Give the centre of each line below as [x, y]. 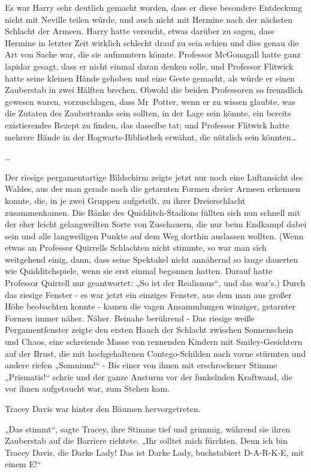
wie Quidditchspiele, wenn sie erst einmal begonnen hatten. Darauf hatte [139, 271]
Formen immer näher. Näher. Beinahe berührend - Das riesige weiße [130, 318]
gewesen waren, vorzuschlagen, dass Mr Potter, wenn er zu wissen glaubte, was [150, 101]
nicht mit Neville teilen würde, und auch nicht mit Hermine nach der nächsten [149, 19]
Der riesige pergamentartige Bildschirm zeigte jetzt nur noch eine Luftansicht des [154, 177]
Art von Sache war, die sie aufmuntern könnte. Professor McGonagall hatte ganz [153, 54]
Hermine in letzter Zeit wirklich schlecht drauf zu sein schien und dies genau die [152, 42]
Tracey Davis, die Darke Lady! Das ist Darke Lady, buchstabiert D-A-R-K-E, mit [155, 452]
